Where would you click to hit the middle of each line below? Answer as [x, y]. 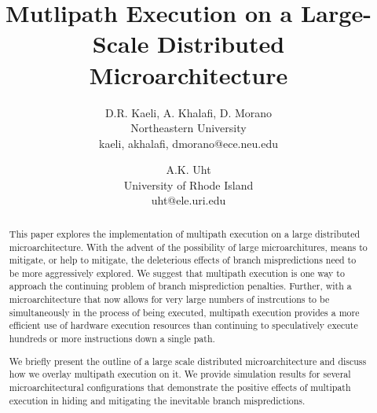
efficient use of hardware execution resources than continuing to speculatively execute [183, 325]
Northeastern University [188, 128]
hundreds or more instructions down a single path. [112, 339]
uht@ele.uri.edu [188, 200]
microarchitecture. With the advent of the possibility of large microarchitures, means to [188, 247]
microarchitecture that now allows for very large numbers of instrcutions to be [169, 299]
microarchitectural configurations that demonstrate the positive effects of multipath [180, 387]
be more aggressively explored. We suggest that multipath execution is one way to [177, 273]
